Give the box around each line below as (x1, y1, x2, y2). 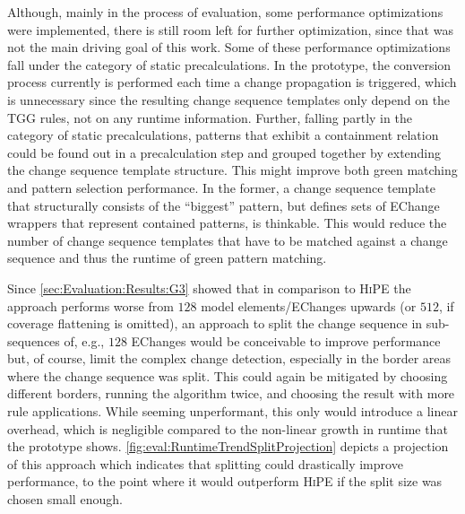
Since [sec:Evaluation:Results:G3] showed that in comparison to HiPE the (7, 278, 411, 297)
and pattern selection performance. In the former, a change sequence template (7, 178, 435, 196)
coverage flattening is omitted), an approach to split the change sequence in (7, 314, 423, 333)
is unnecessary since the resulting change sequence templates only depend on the (7, 90, 451, 109)
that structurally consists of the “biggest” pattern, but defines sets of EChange (7, 196, 440, 214)
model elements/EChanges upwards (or (201, 296, 417, 315)
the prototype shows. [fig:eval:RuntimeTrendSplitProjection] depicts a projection (7, 437, 449, 456)
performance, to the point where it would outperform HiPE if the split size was (7, 472, 443, 491)
